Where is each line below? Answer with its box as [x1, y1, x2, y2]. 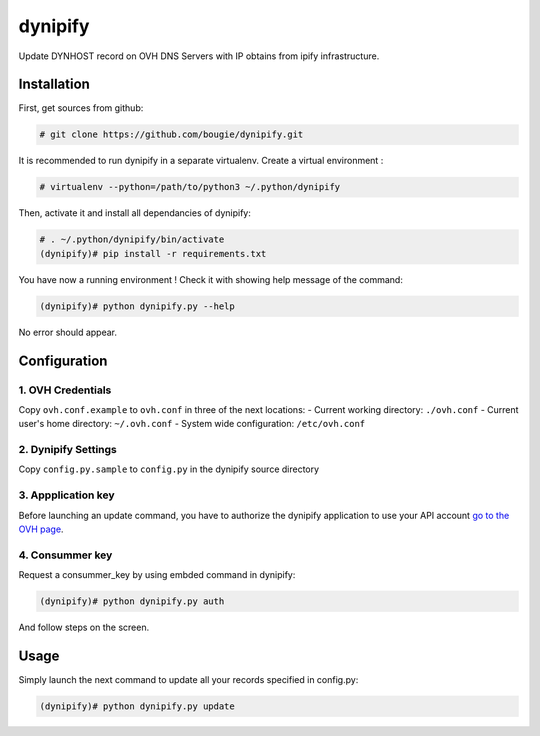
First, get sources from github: [18, 102, 144, 114]
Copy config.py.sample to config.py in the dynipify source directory [18, 463, 320, 475]
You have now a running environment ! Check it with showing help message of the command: [18, 273, 404, 285]
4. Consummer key [18, 548, 113, 562]
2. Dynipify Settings [18, 443, 117, 457]
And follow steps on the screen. [18, 621, 150, 634]
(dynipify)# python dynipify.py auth [39, 596, 225, 607]
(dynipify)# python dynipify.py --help [39, 300, 235, 312]
